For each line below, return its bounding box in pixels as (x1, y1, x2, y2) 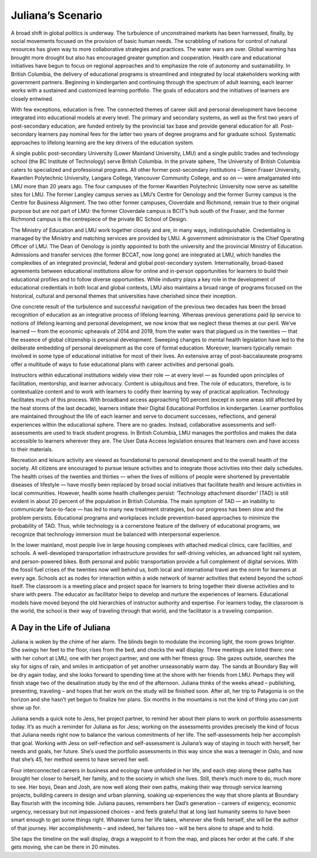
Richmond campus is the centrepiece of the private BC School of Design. (11, 215, 188, 223)
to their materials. (11, 445, 53, 453)
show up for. (11, 704, 41, 711)
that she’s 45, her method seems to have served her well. (11, 756, 150, 763)
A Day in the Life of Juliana (11, 623, 111, 633)
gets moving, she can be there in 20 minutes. (11, 843, 120, 850)
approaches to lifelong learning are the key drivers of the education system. (11, 139, 195, 146)
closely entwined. (11, 95, 54, 102)
